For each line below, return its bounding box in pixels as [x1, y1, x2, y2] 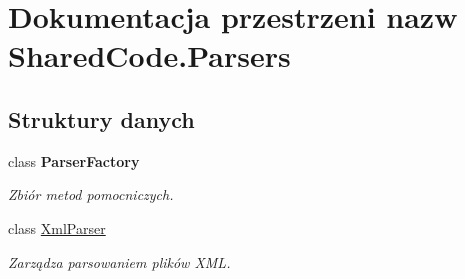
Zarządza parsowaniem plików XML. [8, 251, 231, 272]
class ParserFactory [8, 150, 140, 171]
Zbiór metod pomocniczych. [8, 184, 174, 205]
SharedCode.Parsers [8, 35, 291, 76]
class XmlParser [8, 217, 106, 238]
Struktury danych [8, 103, 195, 134]
